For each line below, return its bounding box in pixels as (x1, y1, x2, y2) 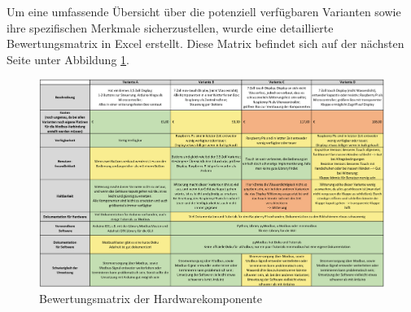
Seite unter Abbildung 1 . (7, 50, 129, 67)
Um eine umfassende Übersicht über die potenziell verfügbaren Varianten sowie (7, 3, 401, 19)
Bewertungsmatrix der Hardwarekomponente (39, 289, 262, 306)
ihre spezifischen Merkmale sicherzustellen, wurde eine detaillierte (7, 19, 334, 36)
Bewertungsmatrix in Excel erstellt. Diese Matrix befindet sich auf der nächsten (7, 35, 404, 52)
